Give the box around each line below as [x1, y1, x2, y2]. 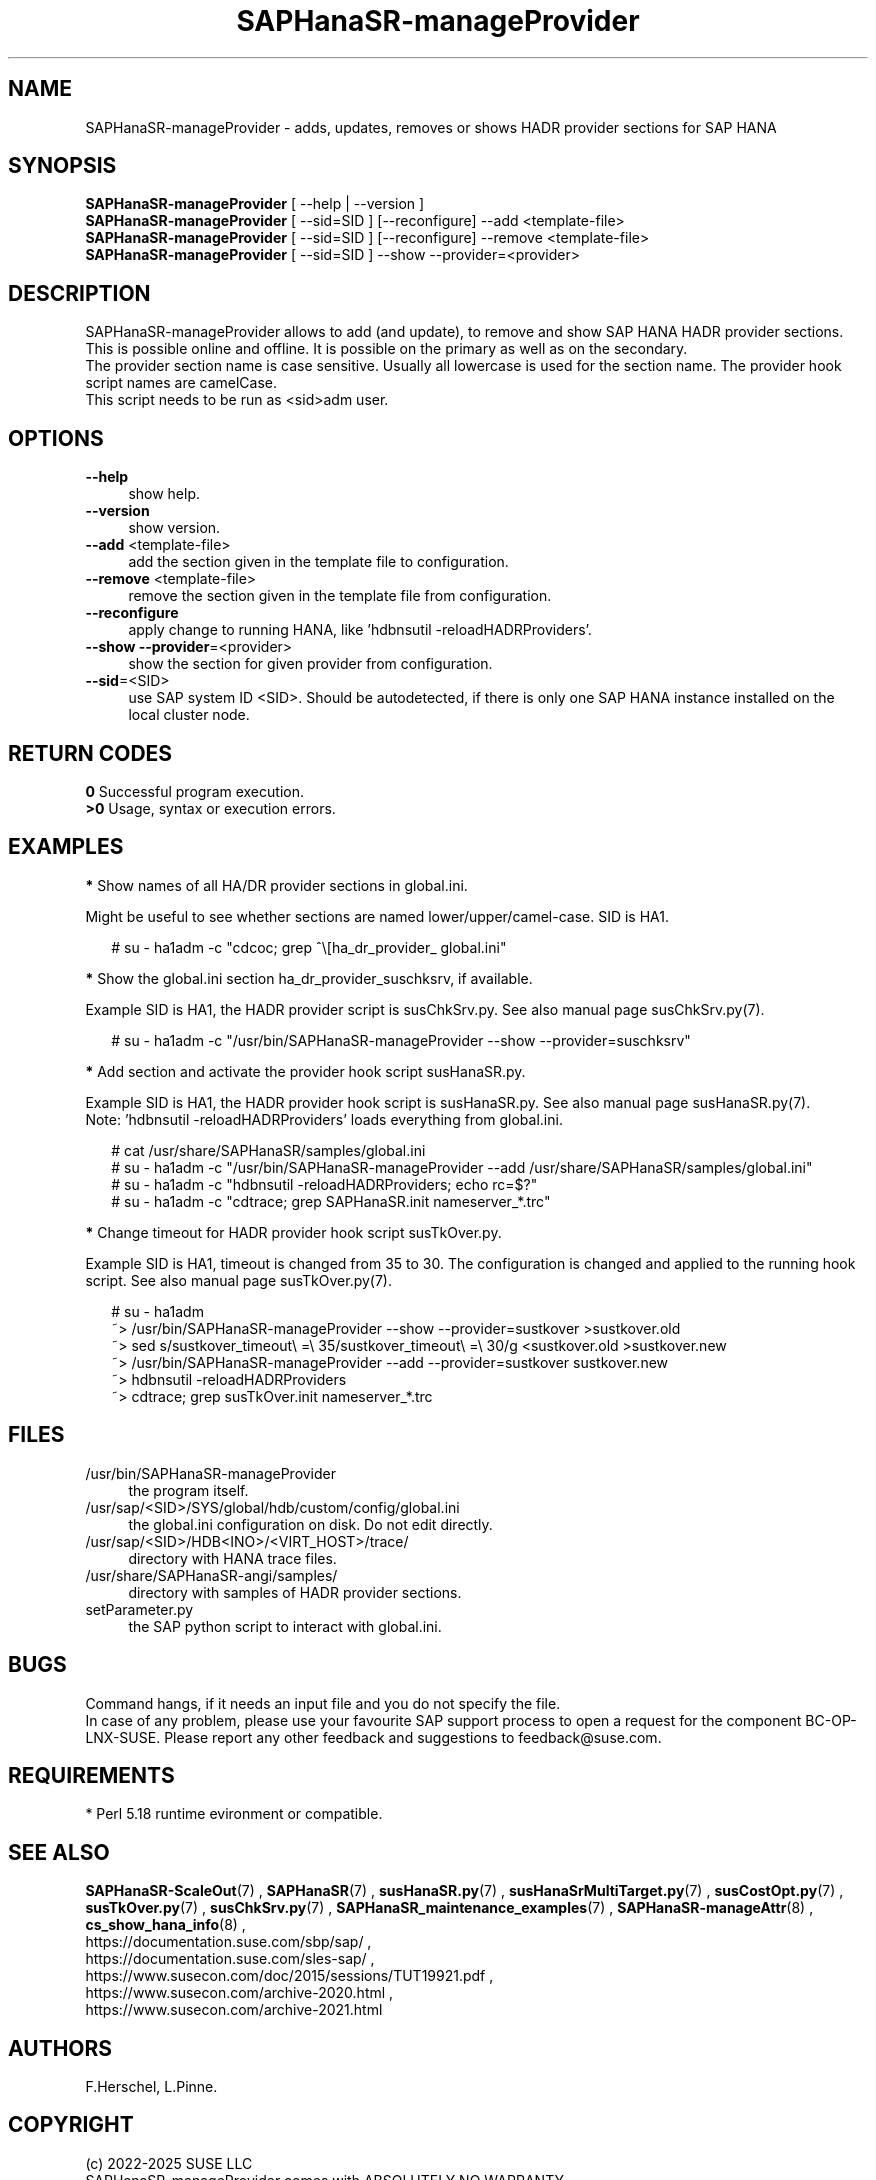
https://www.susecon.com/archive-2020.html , [85, 1984, 394, 2002]
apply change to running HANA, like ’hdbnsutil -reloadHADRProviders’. [128, 621, 592, 639]
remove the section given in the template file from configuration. [128, 587, 552, 605]
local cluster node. [128, 706, 250, 724]
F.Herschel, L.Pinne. [85, 2078, 218, 2096]
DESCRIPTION [8, 280, 151, 306]
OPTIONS [8, 425, 104, 451]
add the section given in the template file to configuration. [128, 553, 509, 571]
